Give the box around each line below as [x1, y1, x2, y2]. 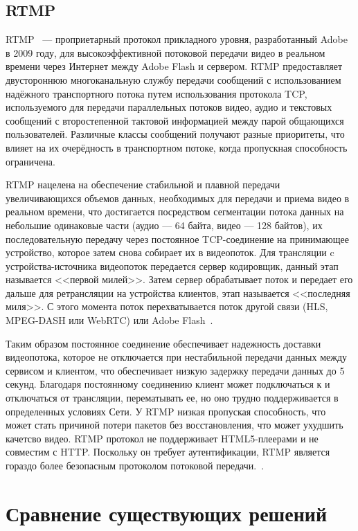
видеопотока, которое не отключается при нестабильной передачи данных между [6, 350, 348, 364]
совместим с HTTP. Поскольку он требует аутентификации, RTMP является [6, 444, 330, 459]
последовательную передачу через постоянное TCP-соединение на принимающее [6, 231, 350, 246]
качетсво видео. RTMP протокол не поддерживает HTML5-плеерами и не [6, 431, 319, 445]
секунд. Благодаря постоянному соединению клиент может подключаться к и [6, 377, 330, 391]
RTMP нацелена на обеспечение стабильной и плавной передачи [6, 177, 280, 192]
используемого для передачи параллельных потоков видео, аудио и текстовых [6, 100, 332, 114]
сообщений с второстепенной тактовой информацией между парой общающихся [6, 113, 344, 127]
